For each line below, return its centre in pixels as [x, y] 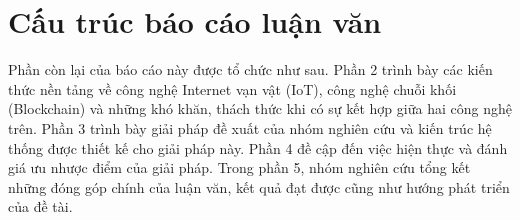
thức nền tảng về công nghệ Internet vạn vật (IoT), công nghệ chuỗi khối [232, 88]
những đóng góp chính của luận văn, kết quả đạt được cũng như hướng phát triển [259, 186]
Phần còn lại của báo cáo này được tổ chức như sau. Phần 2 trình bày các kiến [250, 69]
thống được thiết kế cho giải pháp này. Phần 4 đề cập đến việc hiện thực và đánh [258, 147]
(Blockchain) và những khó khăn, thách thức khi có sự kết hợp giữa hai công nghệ [260, 108]
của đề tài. [40, 206]
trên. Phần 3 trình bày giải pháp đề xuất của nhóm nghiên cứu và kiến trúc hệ [250, 127]
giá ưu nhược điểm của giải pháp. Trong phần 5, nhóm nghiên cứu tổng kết [239, 167]
